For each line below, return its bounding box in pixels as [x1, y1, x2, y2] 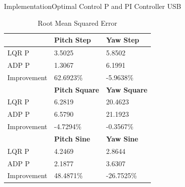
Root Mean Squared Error [38, 17, 117, 28]
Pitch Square [54, 84, 99, 94]
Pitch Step [54, 35, 91, 45]
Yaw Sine [106, 133, 139, 143]
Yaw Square [106, 84, 147, 94]
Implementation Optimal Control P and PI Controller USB [4, 1, 182, 11]
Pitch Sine [54, 133, 91, 143]
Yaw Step [106, 35, 139, 45]
